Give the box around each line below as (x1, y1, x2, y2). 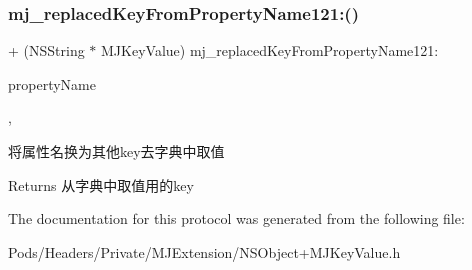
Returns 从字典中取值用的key (8, 174, 194, 195)
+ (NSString (8, 40, 85, 61)
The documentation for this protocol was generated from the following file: (8, 208, 465, 229)
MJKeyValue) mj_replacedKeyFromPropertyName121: (101, 40, 439, 61)
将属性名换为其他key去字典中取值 (8, 141, 225, 161)
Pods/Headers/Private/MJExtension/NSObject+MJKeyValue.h (8, 241, 401, 262)
